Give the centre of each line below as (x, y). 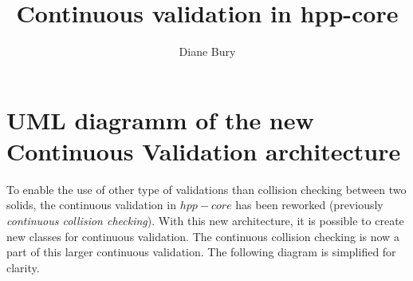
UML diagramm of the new (160, 119)
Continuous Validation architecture (204, 150)
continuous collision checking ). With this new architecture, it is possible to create (205, 221)
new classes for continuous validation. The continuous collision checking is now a (203, 236)
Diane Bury (207, 51)
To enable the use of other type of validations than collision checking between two (206, 189)
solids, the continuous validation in (91, 205)
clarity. (23, 267)
